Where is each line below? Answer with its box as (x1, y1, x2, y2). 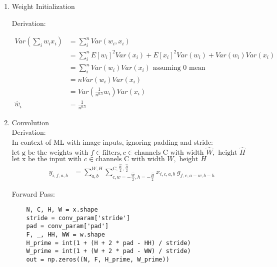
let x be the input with (11, 155, 82, 163)
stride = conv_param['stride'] (26, 214, 130, 222)
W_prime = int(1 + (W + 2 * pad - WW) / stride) (26, 248, 191, 255)
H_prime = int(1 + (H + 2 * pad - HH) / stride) (26, 239, 191, 247)
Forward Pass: (11, 188, 55, 199)
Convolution (11, 117, 49, 127)
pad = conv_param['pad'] (26, 223, 109, 230)
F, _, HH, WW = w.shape (26, 231, 105, 239)
